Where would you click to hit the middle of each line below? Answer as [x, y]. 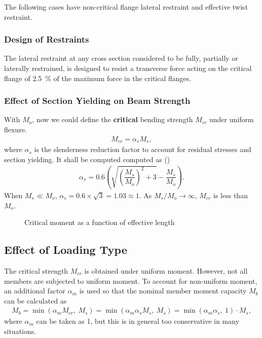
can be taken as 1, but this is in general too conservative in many [138, 321]
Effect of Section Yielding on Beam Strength [97, 101]
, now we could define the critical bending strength [113, 119]
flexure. [15, 129]
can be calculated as [35, 300]
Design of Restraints [47, 39]
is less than [231, 195]
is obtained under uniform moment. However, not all [166, 270]
